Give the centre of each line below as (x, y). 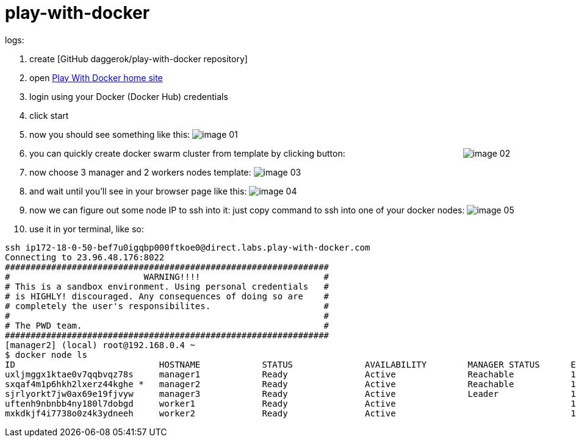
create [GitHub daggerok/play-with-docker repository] (139, 59)
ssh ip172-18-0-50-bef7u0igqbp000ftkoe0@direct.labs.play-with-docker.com (188, 247)
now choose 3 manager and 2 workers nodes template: (140, 172)
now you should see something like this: (110, 134)
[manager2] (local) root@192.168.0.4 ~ (100, 345)
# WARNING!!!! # (167, 276)
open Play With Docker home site (96, 77)
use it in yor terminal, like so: (87, 229)
